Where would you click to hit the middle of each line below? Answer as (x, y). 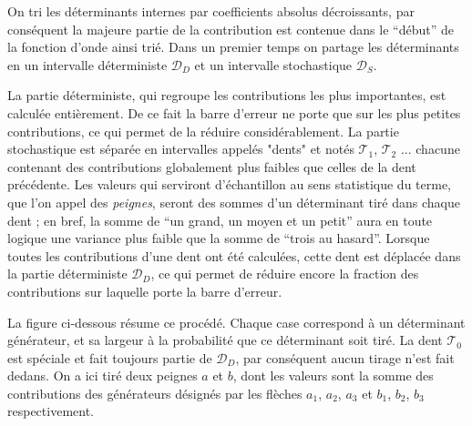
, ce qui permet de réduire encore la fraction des (285, 274)
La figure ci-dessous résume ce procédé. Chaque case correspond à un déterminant (236, 322)
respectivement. (51, 411)
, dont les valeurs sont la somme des (333, 375)
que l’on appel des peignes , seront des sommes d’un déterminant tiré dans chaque (234, 202)
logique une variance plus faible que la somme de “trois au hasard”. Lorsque (219, 238)
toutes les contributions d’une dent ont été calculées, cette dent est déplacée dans (234, 255)
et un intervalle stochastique (273, 64)
